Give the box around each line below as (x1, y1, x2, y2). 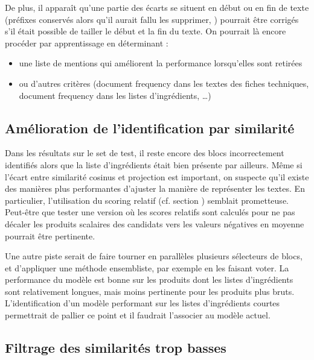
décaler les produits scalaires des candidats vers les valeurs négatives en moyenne (5, 217, 304, 230)
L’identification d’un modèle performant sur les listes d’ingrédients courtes (5, 297, 280, 309)
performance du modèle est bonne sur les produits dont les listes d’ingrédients (5, 273, 293, 286)
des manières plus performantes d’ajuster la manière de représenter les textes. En (5, 182, 305, 195)
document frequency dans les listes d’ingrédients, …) (19, 89, 211, 101)
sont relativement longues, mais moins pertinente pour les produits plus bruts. (5, 285, 295, 297)
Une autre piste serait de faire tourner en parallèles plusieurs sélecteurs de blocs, (5, 250, 303, 262)
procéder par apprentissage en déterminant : (5, 36, 168, 49)
